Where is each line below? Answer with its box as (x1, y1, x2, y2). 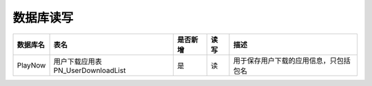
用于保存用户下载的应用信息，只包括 (233, 55, 351, 65)
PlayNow (17, 60, 46, 70)
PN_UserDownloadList (53, 66, 126, 75)
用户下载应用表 (53, 57, 103, 66)
